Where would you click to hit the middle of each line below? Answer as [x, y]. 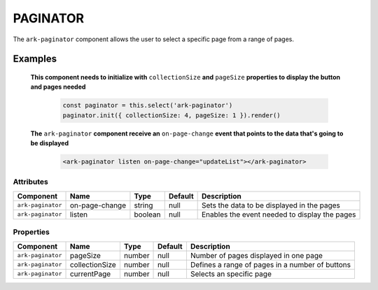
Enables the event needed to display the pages [279, 215]
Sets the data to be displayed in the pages [271, 205]
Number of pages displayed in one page [257, 255]
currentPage [90, 274]
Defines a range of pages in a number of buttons [271, 264]
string [143, 205]
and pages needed [58, 87]
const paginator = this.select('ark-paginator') [148, 106]
